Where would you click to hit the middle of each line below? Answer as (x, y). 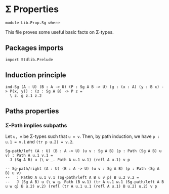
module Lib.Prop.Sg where (32, 23)
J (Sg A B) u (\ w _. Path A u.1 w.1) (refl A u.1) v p (70, 160)
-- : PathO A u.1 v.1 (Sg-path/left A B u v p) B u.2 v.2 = (72, 178)
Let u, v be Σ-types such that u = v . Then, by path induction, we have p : (82, 136)
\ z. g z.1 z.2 (26, 95)
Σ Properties (32, 9)
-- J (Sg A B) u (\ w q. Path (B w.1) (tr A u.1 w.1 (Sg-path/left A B (85, 182)
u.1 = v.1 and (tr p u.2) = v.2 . (39, 142)
